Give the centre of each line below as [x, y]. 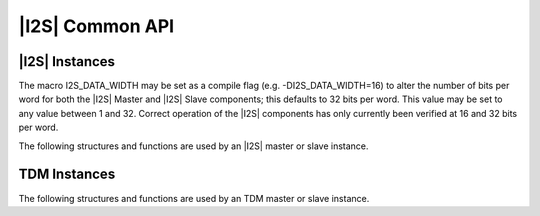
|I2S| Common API [96, 26]
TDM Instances [67, 174]
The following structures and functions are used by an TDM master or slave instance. [194, 198]
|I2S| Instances [66, 61]
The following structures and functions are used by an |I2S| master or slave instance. [193, 146]
